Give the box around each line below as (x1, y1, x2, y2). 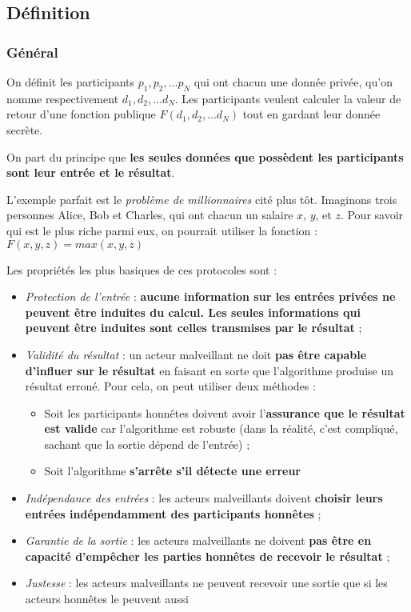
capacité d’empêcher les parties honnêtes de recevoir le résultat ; (25, 547, 390, 564)
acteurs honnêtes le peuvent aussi (25, 590, 189, 607)
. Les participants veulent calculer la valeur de (174, 90, 401, 106)
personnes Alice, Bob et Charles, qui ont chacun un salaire (6, 206, 293, 223)
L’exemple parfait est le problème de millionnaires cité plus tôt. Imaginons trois (6, 190, 397, 207)
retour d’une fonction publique (6, 106, 156, 122)
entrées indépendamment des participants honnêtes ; (25, 505, 321, 522)
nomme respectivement (6, 90, 119, 106)
